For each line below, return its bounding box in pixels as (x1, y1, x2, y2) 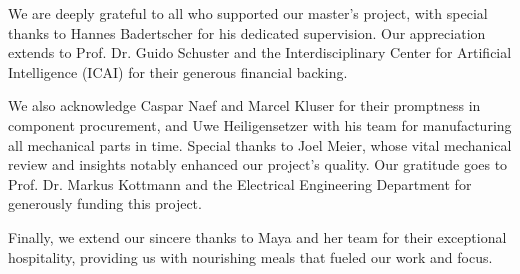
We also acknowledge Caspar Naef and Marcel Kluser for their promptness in (8, 95, 481, 116)
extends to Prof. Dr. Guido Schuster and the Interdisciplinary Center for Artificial (8, 42, 512, 63)
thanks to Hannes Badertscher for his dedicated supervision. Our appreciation (8, 22, 486, 43)
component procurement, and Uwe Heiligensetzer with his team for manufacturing (8, 114, 512, 135)
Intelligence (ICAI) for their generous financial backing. (8, 61, 348, 82)
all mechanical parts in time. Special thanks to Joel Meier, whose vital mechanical (8, 134, 512, 155)
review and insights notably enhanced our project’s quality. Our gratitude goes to (8, 154, 508, 175)
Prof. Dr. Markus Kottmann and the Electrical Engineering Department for (8, 173, 472, 194)
